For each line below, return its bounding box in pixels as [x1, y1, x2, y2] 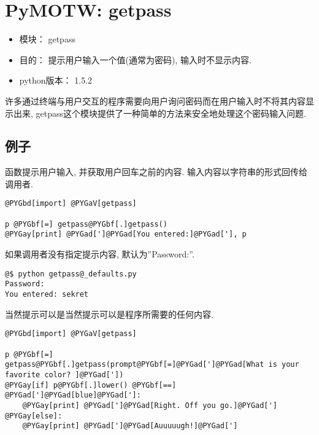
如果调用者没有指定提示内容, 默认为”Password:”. [5, 248, 194, 261]
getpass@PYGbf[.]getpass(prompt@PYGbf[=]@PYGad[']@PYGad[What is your [5, 360, 299, 369]
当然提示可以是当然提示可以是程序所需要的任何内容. [5, 307, 213, 320]
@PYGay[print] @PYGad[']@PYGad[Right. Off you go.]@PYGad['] [22, 401, 277, 410]
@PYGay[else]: [5, 411, 63, 420]
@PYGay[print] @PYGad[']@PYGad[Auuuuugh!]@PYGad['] [22, 421, 238, 431]
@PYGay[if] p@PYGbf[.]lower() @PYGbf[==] [5, 380, 177, 390]
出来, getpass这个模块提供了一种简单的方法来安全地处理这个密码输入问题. [13, 106, 306, 119]
